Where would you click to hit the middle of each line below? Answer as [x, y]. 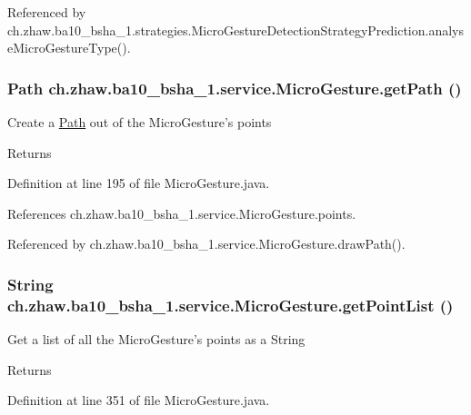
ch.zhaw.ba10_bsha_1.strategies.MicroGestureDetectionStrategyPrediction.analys [235, 30]
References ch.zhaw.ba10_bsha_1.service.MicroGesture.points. [182, 213]
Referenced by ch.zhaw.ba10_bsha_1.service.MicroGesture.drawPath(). [206, 244]
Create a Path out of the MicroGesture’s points [140, 122]
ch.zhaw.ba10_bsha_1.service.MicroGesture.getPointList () [230, 305]
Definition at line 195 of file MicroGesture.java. [139, 183]
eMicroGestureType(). [69, 48]
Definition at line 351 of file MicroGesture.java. [139, 400]
